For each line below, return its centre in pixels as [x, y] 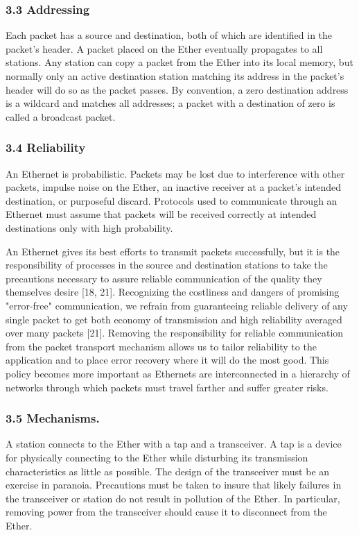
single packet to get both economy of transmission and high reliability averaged [174, 319]
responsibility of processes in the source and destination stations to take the [167, 265]
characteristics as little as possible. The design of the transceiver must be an [168, 471]
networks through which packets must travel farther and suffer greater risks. [167, 387]
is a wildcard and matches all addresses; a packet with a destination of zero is [170, 103]
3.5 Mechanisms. [53, 418]
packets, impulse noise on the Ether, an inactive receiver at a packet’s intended [173, 187]
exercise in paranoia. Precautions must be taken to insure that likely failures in [174, 485]
